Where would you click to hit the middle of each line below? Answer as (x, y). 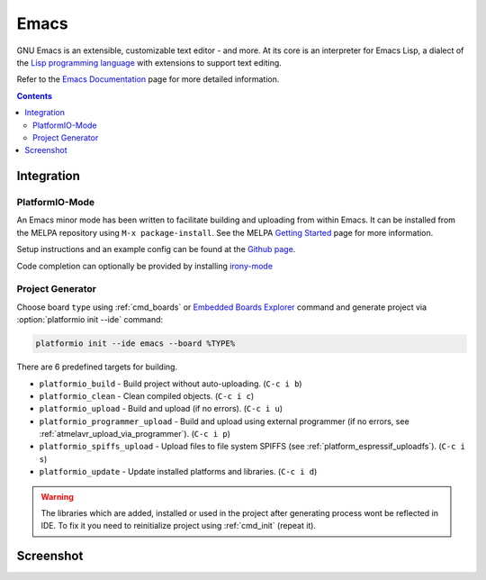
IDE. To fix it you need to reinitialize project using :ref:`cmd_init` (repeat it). (179, 526)
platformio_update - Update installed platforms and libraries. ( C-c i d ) (178, 472)
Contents (35, 95)
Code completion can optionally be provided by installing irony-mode (145, 266)
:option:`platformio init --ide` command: (90, 320)
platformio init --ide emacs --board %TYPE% (135, 344)
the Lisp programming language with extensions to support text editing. (149, 62)
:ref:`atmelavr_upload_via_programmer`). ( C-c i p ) (135, 434)
